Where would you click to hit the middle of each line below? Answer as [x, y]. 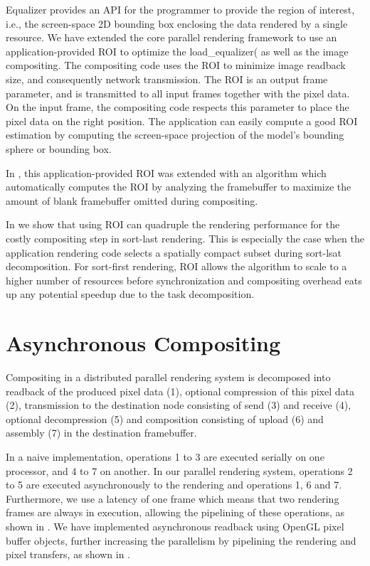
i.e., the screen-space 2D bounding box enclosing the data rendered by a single [177, 23]
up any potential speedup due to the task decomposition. [130, 294]
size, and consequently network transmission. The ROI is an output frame [167, 79]
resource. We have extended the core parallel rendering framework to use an [171, 37]
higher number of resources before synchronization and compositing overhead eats [184, 280]
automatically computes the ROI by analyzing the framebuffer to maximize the [179, 187]
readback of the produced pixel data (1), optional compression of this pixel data [180, 391]
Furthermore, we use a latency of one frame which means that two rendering [173, 498]
